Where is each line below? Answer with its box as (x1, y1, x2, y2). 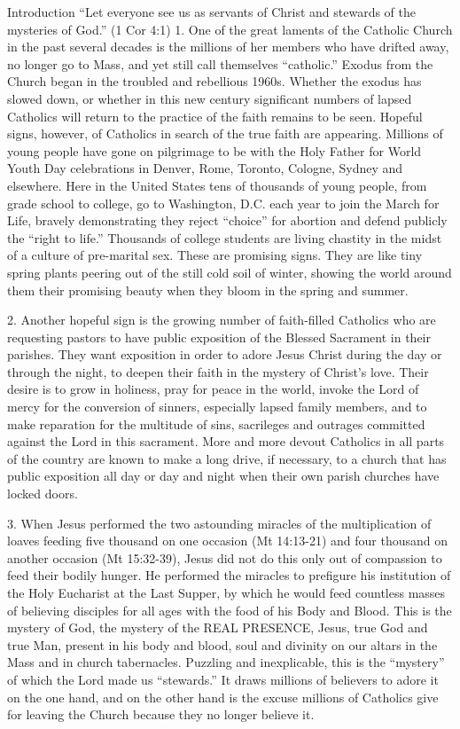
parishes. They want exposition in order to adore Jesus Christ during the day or (7, 345, 442, 364)
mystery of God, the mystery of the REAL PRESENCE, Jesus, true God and (7, 618, 428, 637)
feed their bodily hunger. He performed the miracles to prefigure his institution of (7, 566, 451, 584)
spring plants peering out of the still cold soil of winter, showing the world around (7, 263, 452, 281)
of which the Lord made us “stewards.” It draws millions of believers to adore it (7, 670, 439, 688)
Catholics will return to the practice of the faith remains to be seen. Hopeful (7, 106, 423, 125)
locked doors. (7, 484, 78, 503)
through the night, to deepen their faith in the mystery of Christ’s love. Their (7, 362, 429, 380)
